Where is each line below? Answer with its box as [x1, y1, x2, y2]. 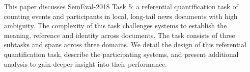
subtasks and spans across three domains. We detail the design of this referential [4, 39, 247, 50]
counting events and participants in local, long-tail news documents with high [4, 11, 238, 21]
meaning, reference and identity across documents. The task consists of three [4, 30, 235, 40]
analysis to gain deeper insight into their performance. [4, 58, 167, 69]
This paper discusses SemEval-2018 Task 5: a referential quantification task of [4, 1, 238, 11]
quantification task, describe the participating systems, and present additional [4, 49, 239, 59]
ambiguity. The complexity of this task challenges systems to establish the [4, 20, 227, 31]
